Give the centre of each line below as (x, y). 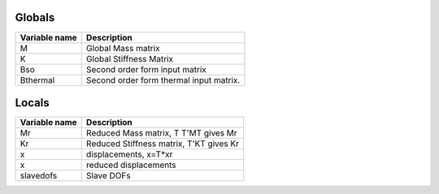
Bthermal (37, 80)
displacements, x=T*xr (129, 154)
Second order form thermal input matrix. (163, 80)
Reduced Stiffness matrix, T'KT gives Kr (163, 144)
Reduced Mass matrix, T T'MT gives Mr (161, 133)
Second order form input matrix (146, 69)
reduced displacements (131, 165)
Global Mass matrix (123, 48)
